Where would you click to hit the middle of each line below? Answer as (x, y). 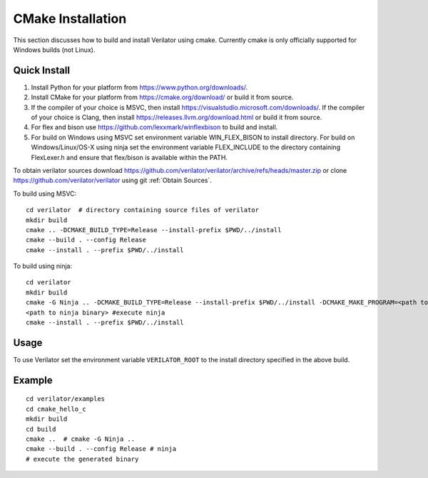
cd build (41, 429)
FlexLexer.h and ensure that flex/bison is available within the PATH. (129, 157)
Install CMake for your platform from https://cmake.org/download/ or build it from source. (162, 97)
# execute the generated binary (82, 459)
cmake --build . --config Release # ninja (101, 449)
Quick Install (42, 70)
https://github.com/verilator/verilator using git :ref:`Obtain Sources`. (112, 180)
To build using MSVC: (45, 194)
